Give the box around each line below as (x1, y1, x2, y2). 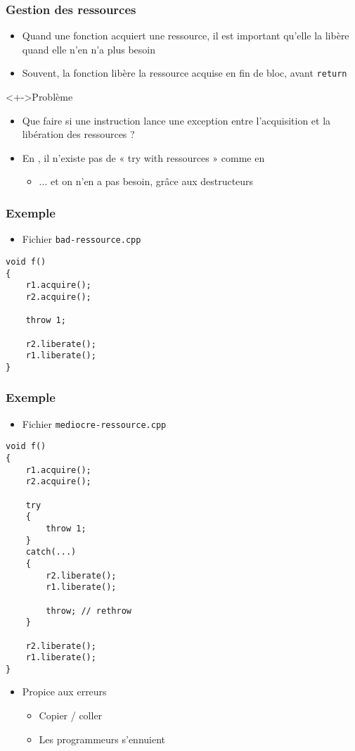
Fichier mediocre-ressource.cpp (22, 416, 167, 431)
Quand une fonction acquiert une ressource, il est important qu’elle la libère (22, 28, 349, 43)
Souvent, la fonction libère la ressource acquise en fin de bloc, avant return (22, 65, 347, 80)
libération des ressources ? (22, 127, 135, 141)
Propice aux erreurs (22, 684, 107, 699)
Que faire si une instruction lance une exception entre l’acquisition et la (22, 113, 331, 127)
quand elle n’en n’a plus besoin (22, 42, 155, 56)
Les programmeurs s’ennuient (39, 731, 166, 746)
